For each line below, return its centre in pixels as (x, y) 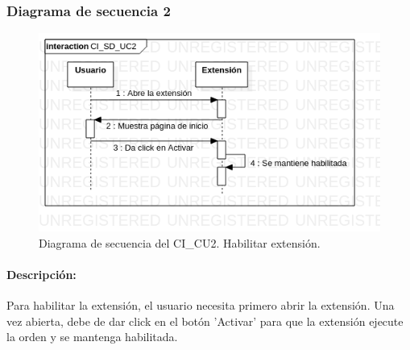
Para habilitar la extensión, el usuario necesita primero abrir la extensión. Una (201, 305)
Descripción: (41, 274)
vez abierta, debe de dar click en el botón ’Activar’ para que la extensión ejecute (205, 321)
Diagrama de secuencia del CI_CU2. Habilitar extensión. (180, 242)
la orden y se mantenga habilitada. (92, 337)
